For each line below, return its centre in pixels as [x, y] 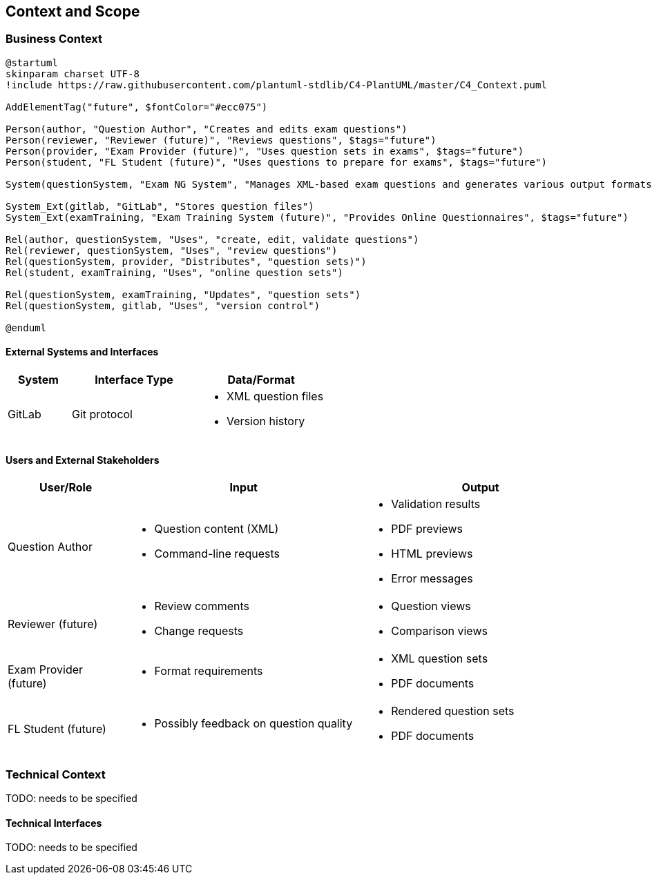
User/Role [66, 488]
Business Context [54, 39]
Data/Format [261, 380]
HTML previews [432, 554]
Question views [431, 606]
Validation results [436, 504]
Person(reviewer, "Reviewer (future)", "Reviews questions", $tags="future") [221, 140]
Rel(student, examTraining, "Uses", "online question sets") [174, 272]
